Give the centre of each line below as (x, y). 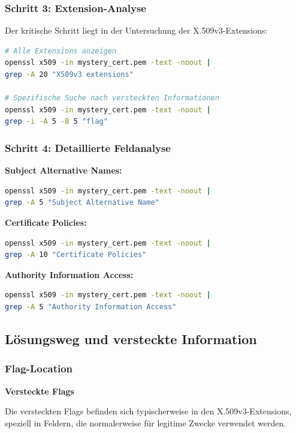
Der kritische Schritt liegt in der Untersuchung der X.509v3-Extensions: (136, 30)
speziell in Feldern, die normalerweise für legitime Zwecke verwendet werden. (146, 422)
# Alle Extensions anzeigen (61, 51)
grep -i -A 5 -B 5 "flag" (56, 122)
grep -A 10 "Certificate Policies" (76, 255)
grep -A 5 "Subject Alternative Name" (82, 203)
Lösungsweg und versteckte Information (131, 338)
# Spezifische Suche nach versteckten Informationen (112, 98)
